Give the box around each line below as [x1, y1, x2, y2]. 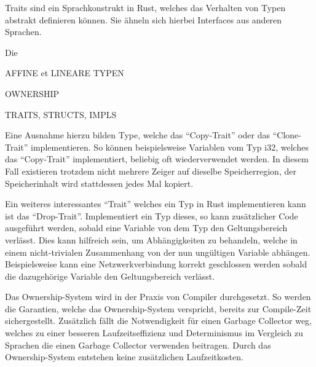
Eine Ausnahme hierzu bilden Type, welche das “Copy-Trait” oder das [5, 128, 271, 141]
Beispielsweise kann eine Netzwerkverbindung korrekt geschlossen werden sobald [5, 258, 307, 270]
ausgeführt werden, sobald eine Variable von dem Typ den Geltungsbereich [5, 221, 288, 234]
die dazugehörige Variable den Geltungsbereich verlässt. [5, 269, 215, 282]
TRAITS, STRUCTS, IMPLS [5, 108, 117, 120]
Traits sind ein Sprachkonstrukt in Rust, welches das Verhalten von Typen [5, 1, 286, 14]
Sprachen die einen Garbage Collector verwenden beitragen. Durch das [5, 338, 271, 351]
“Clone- [272, 128, 301, 141]
